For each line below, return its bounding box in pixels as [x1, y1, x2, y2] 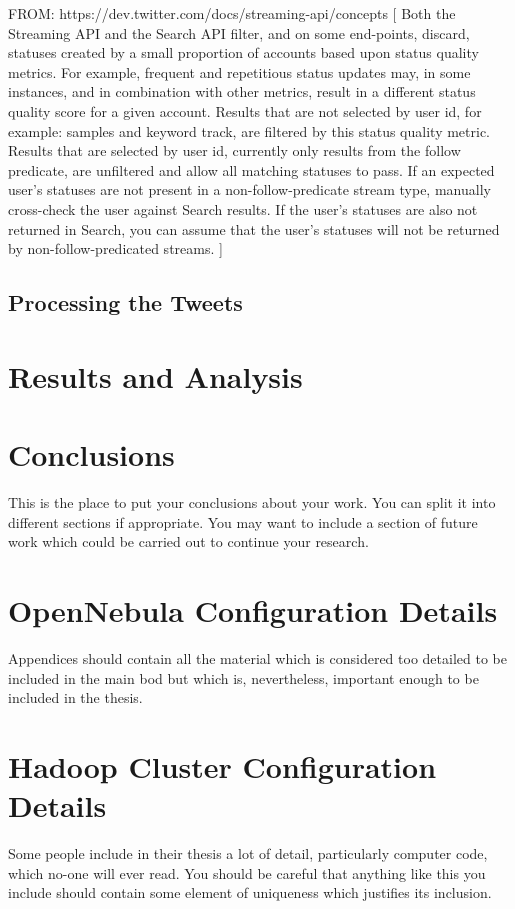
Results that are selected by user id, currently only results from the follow [8, 140, 461, 161]
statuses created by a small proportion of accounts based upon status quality [8, 42, 479, 63]
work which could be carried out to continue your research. [8, 531, 369, 552]
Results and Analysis [8, 355, 303, 396]
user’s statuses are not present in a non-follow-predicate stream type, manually [8, 179, 491, 200]
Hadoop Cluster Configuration [8, 745, 437, 786]
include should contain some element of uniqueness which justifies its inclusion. [8, 882, 492, 903]
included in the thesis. [8, 687, 143, 708]
